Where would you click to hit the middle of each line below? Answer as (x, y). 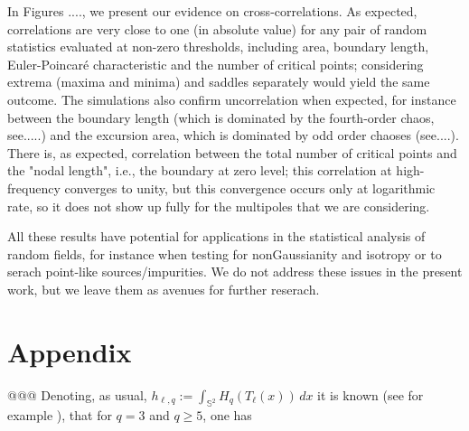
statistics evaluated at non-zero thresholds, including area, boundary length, (218, 47)
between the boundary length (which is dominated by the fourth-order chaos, (221, 117)
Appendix (70, 351)
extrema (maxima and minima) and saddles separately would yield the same (219, 82)
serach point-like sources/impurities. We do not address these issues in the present (235, 272)
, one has (227, 415)
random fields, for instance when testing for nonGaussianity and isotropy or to (225, 253)
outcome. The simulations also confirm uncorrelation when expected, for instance (232, 99)
